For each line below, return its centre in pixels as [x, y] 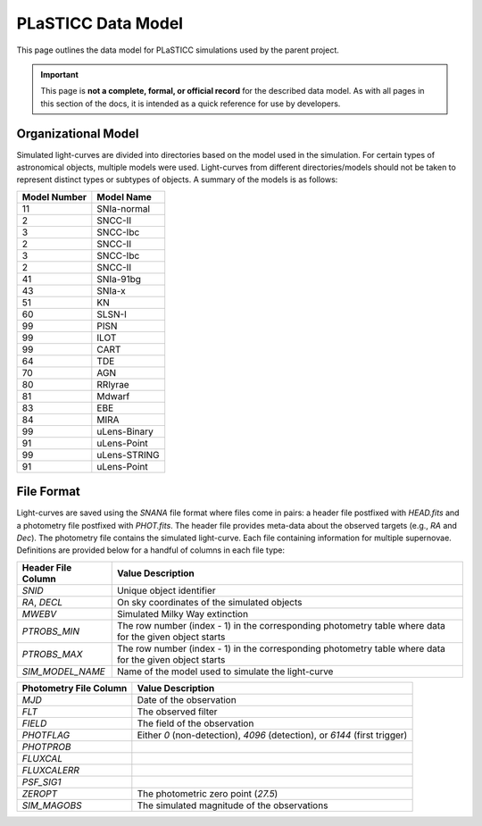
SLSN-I [112, 314]
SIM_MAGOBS [52, 805]
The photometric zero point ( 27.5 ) [208, 793]
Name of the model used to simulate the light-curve [225, 672]
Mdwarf [113, 396]
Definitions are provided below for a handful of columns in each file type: [151, 550]
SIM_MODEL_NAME [64, 672]
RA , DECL [42, 602]
